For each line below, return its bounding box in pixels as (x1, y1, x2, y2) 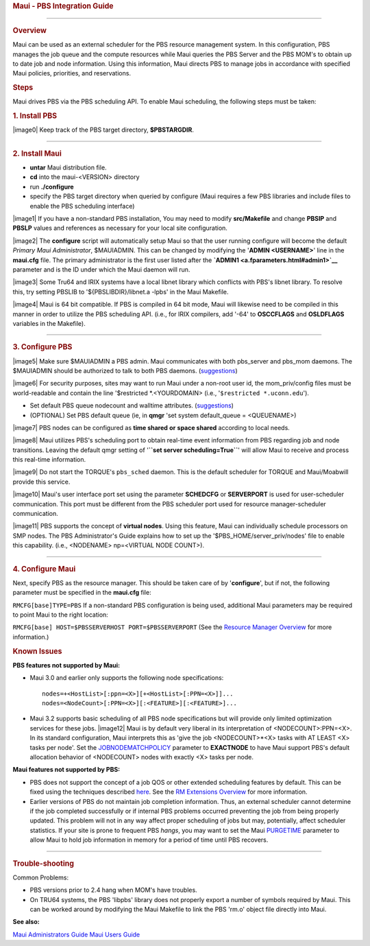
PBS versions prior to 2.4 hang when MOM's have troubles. (29, 886, 198, 895)
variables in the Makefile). (12, 319, 86, 327)
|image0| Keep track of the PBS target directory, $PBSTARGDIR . (12, 126, 195, 134)
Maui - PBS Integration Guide (12, 1, 114, 10)
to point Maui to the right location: (12, 611, 109, 619)
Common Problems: (12, 873, 69, 882)
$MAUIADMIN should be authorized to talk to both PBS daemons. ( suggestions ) (12, 366, 238, 375)
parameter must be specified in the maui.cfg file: (12, 589, 151, 597)
